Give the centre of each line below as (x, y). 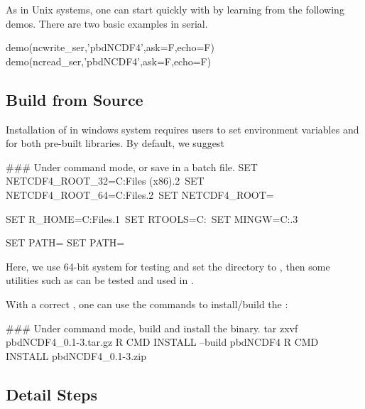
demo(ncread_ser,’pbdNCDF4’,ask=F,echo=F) (109, 61)
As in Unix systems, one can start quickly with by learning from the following (175, 9)
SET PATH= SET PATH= (65, 242)
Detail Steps (51, 394)
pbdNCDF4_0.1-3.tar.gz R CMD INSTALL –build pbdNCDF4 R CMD (162, 342)
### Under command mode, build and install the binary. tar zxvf (152, 328)
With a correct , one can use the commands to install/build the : (147, 304)
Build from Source (75, 99)
